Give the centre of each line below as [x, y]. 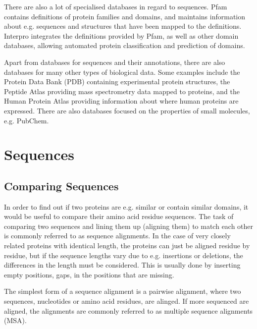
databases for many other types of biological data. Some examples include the [122, 72]
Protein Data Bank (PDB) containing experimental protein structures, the [117, 82]
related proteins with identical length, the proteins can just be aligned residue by [127, 246]
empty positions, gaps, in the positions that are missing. [89, 274]
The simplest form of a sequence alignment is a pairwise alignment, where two [123, 291]
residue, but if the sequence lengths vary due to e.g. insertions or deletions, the [124, 255]
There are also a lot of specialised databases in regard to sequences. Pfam [116, 6]
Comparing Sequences [61, 186]
